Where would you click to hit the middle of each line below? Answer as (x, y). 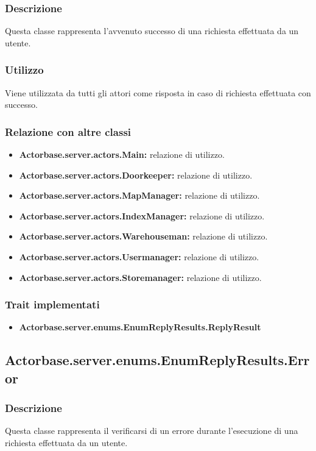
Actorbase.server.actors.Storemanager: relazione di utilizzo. (140, 277)
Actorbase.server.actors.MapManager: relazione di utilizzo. (139, 195)
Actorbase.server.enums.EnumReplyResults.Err (157, 360)
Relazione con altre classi (68, 131)
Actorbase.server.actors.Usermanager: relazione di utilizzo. (139, 257)
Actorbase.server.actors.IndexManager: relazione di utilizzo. (142, 215)
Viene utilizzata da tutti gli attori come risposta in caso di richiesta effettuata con (158, 92)
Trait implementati (52, 304)
